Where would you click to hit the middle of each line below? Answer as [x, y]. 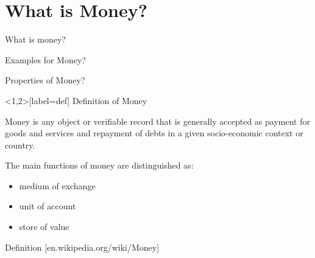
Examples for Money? [45, 59]
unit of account [48, 206]
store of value [44, 227]
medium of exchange [57, 185]
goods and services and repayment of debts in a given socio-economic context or [154, 133]
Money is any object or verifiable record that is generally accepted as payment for [157, 121]
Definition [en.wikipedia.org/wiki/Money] [82, 247]
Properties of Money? [45, 80]
